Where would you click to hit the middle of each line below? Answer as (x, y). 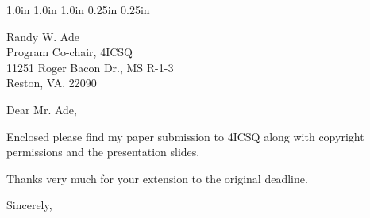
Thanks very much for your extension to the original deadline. (157, 178)
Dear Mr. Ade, (42, 109)
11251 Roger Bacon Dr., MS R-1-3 (90, 67)
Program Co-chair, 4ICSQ (69, 52)
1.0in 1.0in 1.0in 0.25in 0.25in (78, 10)
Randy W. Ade (43, 36)
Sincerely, (29, 205)
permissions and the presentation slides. (103, 152)
